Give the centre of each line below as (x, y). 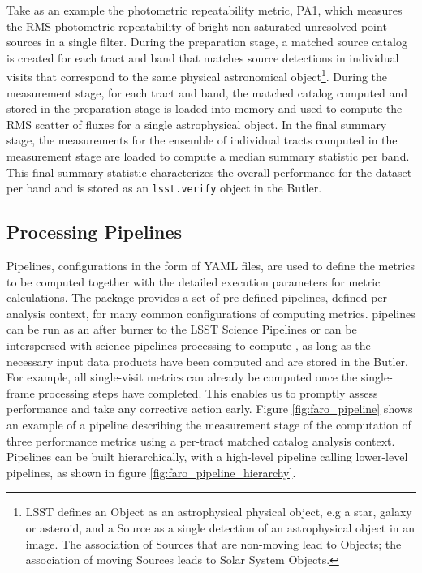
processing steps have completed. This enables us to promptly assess (208, 392)
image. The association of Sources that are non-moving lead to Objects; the (213, 543)
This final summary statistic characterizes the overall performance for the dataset (209, 172)
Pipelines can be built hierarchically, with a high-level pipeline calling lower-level (207, 457)
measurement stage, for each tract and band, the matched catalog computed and (207, 92)
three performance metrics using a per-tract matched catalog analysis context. (201, 440)
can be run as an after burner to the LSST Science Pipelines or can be (182, 329)
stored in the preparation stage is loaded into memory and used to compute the (205, 108)
